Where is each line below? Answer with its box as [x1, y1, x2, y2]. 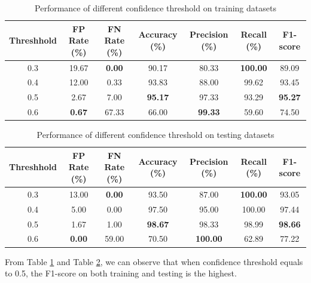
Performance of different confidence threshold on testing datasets [36, 128, 275, 141]
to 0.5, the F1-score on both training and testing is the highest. [5, 267, 237, 279]
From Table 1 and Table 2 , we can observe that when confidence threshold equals [5, 255, 303, 267]
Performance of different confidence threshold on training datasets [35, 2, 276, 14]
